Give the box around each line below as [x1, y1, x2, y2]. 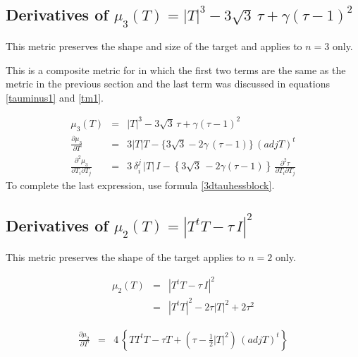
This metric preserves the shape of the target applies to [6, 250, 245, 265]
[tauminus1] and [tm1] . [6, 90, 104, 104]
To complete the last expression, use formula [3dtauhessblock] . [6, 178, 275, 193]
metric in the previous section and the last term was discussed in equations [6, 76, 330, 91]
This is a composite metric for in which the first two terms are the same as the [6, 62, 346, 77]
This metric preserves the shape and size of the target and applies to [6, 39, 302, 53]
